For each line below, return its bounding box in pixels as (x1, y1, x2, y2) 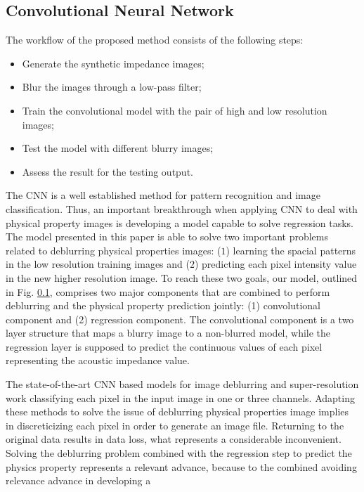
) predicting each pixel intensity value (194, 257, 357, 271)
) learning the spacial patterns (226, 242, 356, 257)
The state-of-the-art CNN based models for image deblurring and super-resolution (6, 377, 359, 391)
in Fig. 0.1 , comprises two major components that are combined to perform (6, 284, 330, 299)
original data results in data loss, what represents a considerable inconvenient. (6, 432, 342, 446)
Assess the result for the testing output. (22, 164, 193, 179)
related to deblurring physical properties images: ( (6, 242, 221, 257)
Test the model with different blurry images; (22, 141, 214, 155)
